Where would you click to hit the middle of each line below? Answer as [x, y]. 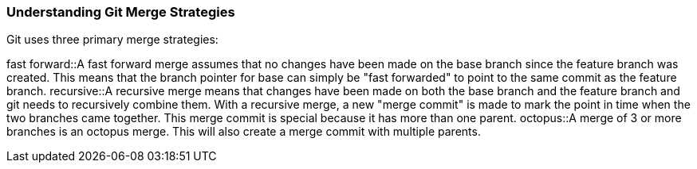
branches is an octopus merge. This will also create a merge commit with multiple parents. [244, 132]
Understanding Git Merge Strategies [121, 12]
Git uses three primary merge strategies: [112, 40]
